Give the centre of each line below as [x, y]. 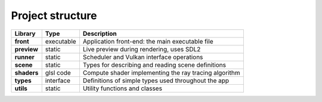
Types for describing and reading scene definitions [154, 64]
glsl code [58, 73]
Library [25, 33]
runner [25, 57]
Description [100, 33]
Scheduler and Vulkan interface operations [143, 57]
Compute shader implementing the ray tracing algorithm [161, 73]
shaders [27, 73]
